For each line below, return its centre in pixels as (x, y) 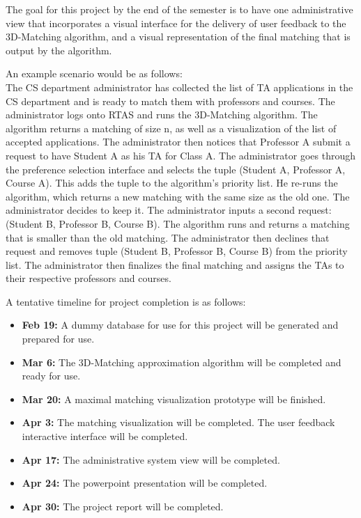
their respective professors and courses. (89, 278)
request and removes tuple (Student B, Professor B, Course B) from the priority (177, 251)
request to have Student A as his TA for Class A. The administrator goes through (180, 155)
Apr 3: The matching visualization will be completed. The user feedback (178, 422)
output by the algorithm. (59, 50)
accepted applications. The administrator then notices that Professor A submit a (178, 142)
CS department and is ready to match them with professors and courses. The (170, 101)
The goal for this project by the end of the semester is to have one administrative (179, 9)
